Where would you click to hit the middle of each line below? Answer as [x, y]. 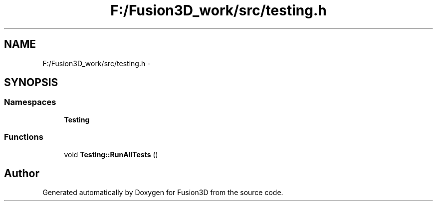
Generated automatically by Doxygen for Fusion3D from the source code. [163, 193]
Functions [24, 137]
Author [22, 173]
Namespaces [30, 102]
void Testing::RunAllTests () [111, 154]
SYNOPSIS [31, 83]
